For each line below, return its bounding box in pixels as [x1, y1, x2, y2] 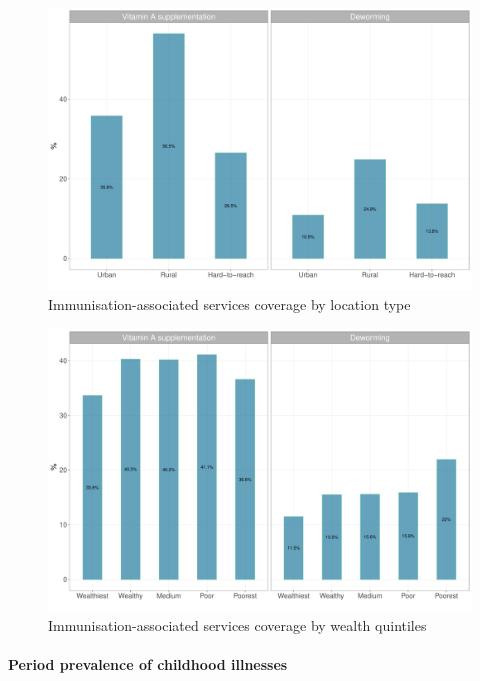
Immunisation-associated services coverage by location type [48, 293, 411, 314]
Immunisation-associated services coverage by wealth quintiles [48, 614, 427, 635]
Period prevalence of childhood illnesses [8, 653, 288, 674]
